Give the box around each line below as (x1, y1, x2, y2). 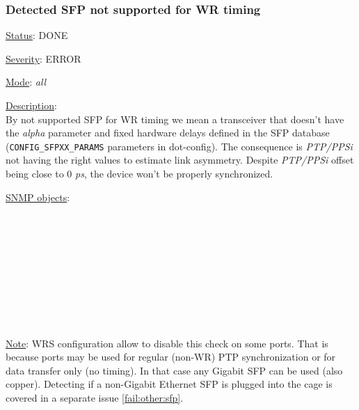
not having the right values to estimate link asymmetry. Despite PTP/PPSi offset (6, 152, 354, 167)
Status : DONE (6, 28, 68, 42)
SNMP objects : (6, 189, 70, 204)
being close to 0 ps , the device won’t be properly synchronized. (6, 166, 273, 181)
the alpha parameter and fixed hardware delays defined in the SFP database (6, 125, 330, 140)
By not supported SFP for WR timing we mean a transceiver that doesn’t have (6, 111, 344, 126)
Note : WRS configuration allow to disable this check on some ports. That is (6, 336, 328, 350)
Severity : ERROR (6, 51, 81, 65)
